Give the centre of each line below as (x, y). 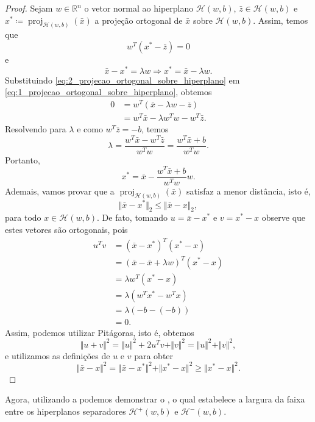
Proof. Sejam (29, 8)
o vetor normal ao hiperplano (139, 8)
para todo (23, 217)
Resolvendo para (36, 129)
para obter (154, 355)
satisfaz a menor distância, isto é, (248, 191)
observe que (284, 217)
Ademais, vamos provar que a (60, 191)
